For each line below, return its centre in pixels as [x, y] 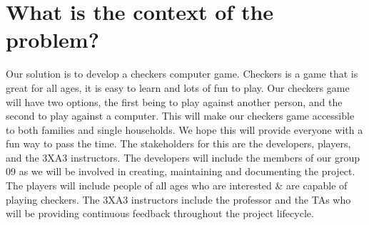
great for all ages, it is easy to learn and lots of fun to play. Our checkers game [178, 87]
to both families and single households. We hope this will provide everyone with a [184, 129]
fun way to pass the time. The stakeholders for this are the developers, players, [178, 143]
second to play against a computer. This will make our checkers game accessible [180, 116]
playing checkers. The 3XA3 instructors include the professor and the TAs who [178, 199]
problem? [52, 40]
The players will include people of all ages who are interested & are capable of [177, 185]
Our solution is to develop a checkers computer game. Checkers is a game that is [182, 74]
